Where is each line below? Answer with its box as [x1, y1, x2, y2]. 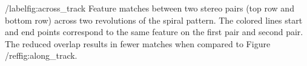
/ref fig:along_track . [5, 49, 78, 62]
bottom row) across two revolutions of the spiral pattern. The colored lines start [5, 13, 303, 26]
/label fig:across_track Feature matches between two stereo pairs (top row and [5, 2, 294, 14]
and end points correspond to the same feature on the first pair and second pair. [5, 25, 303, 38]
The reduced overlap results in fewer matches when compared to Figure [5, 37, 271, 50]
